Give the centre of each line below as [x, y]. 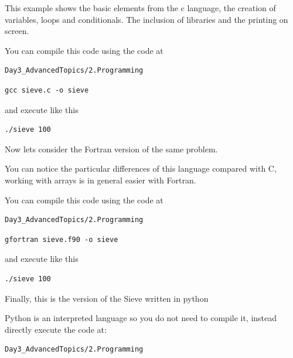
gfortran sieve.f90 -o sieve [62, 239]
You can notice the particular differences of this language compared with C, [141, 168]
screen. [17, 31]
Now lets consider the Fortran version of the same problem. [111, 149]
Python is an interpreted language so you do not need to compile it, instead [141, 318]
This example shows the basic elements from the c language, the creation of [140, 8]
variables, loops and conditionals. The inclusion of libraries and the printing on [146, 19]
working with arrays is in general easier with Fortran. [100, 180]
